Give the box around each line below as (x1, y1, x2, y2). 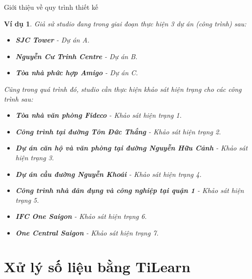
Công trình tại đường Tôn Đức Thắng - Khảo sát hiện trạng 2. (15, 126, 221, 136)
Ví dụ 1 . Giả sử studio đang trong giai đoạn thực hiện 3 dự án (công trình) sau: (4, 18, 247, 28)
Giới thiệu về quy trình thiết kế (4, 2, 99, 12)
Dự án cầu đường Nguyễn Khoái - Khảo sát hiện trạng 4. (15, 169, 202, 179)
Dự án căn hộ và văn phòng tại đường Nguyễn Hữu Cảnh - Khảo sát (15, 143, 248, 153)
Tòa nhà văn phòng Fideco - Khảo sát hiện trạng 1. (15, 110, 182, 120)
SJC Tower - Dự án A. (15, 35, 90, 45)
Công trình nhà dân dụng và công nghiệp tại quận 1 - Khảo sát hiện (15, 185, 244, 195)
